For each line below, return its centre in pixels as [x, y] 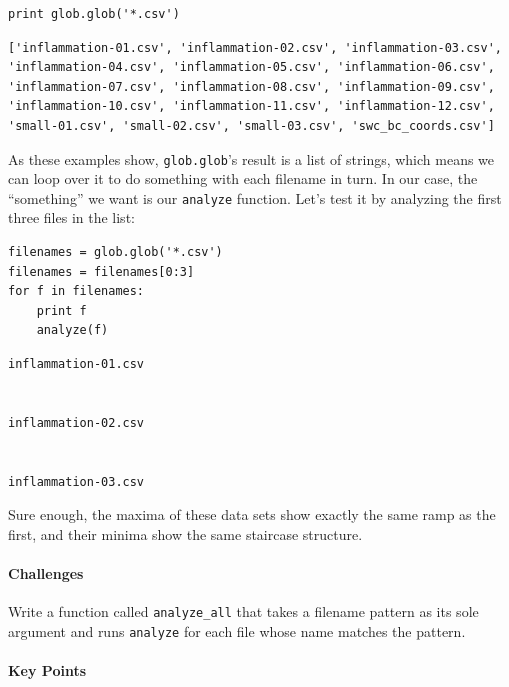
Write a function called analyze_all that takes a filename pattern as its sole [243, 611]
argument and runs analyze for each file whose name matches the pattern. [237, 630]
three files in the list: [71, 217]
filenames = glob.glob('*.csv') [115, 252]
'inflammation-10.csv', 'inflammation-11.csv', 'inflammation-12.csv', [251, 106]
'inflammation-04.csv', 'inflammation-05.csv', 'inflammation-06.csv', [251, 67]
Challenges [46, 572]
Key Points [47, 670]
